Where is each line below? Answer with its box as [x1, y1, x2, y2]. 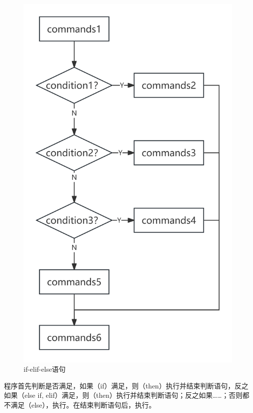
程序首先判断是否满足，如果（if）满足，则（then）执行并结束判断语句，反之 [4, 380, 249, 390]
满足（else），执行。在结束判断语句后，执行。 [10, 400, 156, 410]
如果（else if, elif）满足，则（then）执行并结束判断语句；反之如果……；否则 [4, 390, 243, 400]
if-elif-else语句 [24, 364, 66, 374]
